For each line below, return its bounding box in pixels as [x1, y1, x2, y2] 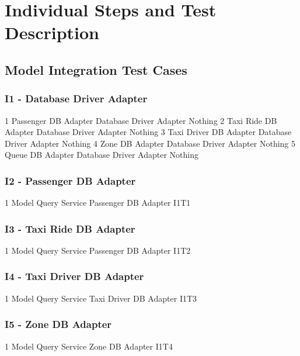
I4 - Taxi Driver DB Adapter [5, 269, 144, 284]
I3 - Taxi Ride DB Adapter [5, 221, 135, 236]
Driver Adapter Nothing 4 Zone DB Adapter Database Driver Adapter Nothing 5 [5, 137, 296, 149]
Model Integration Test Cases [5, 60, 187, 78]
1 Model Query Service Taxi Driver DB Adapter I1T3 [5, 292, 197, 304]
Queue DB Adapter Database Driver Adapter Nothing [5, 148, 198, 161]
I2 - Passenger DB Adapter [5, 173, 136, 188]
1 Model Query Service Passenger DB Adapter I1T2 [5, 244, 191, 256]
